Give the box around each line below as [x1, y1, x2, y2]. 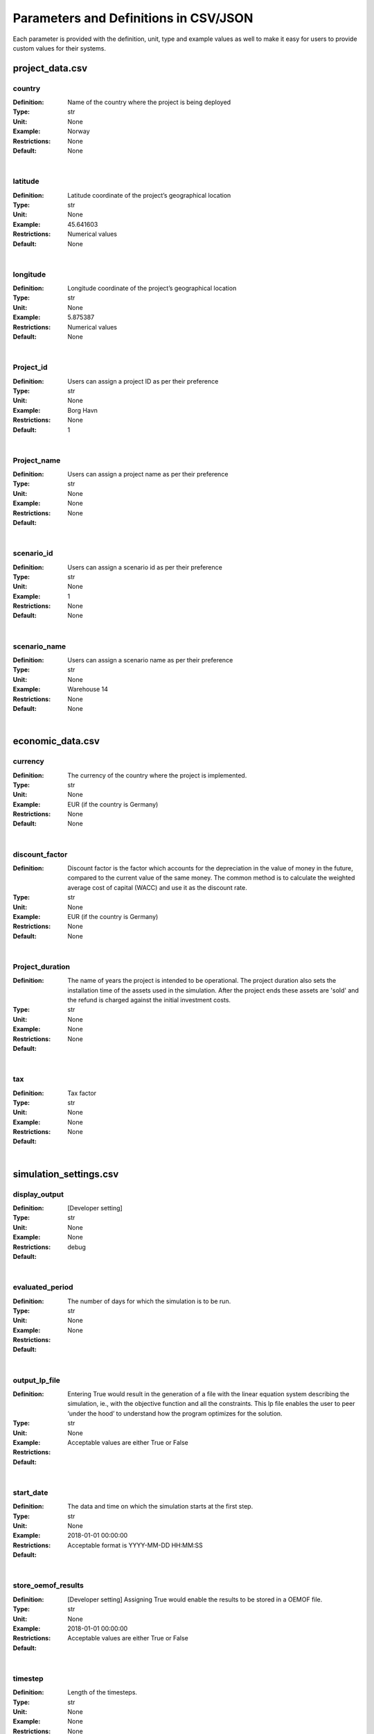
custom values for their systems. [12, 44, 107, 52]
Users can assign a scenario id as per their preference [67, 563, 223, 572]
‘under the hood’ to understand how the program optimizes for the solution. [67, 1409, 283, 1418]
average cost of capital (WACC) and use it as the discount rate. [67, 883, 247, 891]
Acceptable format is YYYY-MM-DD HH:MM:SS [67, 1540, 204, 1550]
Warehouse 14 [67, 685, 109, 694]
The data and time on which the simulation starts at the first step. [67, 1502, 253, 1511]
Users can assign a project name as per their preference [67, 470, 229, 479]
